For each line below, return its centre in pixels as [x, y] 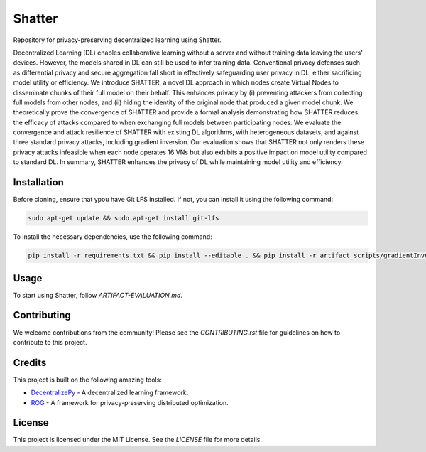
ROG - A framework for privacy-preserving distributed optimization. [130, 402]
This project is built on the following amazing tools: [88, 380]
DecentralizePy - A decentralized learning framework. [110, 393]
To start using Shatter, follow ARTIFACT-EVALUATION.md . [98, 295]
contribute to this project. [50, 342]
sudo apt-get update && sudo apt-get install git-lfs [124, 218]
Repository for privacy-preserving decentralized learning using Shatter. [117, 40]
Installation [38, 182]
